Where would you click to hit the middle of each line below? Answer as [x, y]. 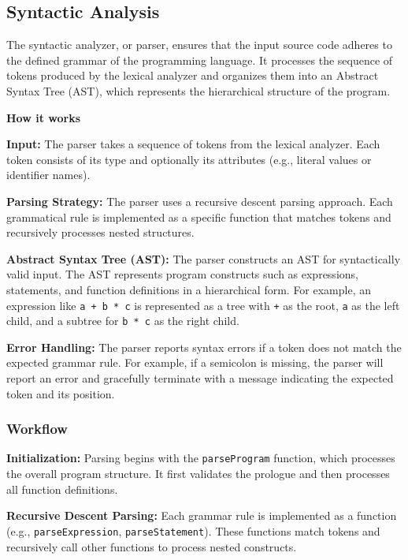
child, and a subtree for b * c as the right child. [123, 321]
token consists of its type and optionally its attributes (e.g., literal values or [189, 159]
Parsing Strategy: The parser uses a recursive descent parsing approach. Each [200, 201]
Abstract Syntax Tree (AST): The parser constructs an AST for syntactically [204, 258]
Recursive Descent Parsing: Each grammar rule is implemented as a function [202, 515]
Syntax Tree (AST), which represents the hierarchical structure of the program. [198, 90]
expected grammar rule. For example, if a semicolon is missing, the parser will [195, 362]
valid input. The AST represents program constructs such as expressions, [182, 274]
